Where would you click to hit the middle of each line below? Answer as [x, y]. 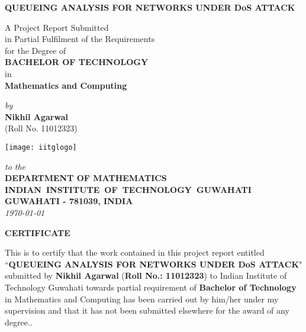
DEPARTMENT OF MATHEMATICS [86, 178]
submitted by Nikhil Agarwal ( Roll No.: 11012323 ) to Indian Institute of [146, 275]
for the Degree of [36, 50]
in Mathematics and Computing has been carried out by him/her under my [142, 299]
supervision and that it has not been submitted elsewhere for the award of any [147, 310]
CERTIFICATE [38, 232]
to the [15, 166]
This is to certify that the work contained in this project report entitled [135, 252]
